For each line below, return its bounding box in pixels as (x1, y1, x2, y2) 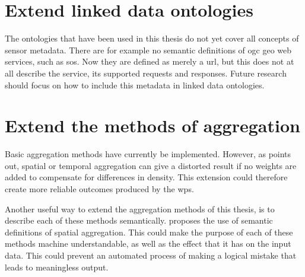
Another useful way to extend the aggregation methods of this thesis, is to (5, 202, 275, 215)
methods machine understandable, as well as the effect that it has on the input (5, 237, 291, 250)
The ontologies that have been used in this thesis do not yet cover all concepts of (5, 32, 299, 44)
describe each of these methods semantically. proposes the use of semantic (5, 214, 273, 227)
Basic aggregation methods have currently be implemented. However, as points (5, 148, 291, 160)
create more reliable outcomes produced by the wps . (5, 183, 194, 195)
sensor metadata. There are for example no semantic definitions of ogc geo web (5, 43, 292, 56)
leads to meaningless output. (5, 260, 109, 273)
